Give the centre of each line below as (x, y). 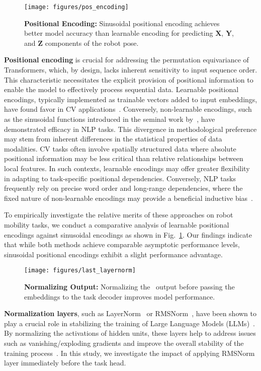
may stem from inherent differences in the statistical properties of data (113, 139)
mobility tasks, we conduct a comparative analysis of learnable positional (117, 224)
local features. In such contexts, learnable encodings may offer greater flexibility (127, 168)
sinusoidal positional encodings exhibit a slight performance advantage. (113, 254)
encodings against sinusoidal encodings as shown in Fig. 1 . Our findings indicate (128, 234)
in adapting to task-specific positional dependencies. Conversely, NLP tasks (120, 178)
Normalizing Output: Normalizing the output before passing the (129, 286)
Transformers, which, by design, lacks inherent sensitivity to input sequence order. (131, 70)
